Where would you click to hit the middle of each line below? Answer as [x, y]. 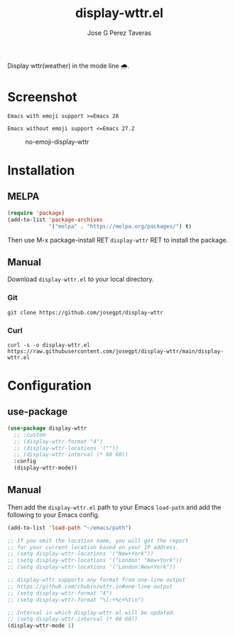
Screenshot [42, 97]
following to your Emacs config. [54, 514]
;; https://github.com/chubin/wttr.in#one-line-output [90, 586]
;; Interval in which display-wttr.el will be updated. [92, 613]
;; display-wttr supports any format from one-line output [97, 580]
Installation [41, 170]
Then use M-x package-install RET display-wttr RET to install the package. [118, 240]
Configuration [50, 386]
